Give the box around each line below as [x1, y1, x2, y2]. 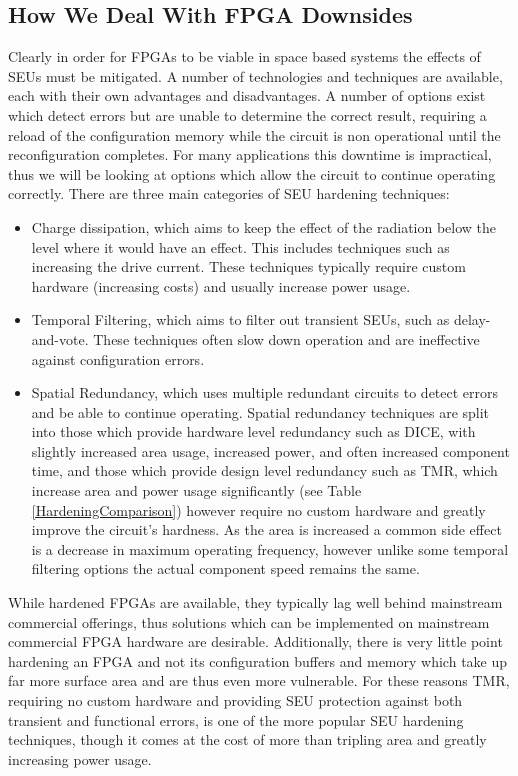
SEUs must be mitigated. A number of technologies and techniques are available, [8, 65, 503, 86]
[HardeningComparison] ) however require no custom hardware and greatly [31, 499, 486, 520]
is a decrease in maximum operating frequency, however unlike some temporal [31, 538, 509, 559]
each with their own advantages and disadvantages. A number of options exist [8, 85, 486, 106]
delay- [453, 309, 491, 330]
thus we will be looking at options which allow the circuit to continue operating [8, 163, 496, 184]
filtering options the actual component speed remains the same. [31, 558, 420, 579]
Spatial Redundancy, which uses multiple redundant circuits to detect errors [31, 382, 499, 403]
